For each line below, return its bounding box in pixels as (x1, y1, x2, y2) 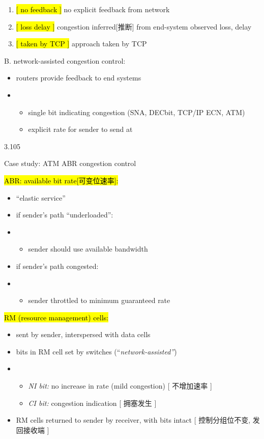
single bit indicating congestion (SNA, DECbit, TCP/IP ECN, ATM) (28, 106, 245, 117)
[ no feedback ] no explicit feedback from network (16, 4, 170, 14)
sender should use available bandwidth (28, 243, 148, 254)
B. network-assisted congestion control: (4, 55, 126, 66)
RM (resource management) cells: (4, 312, 108, 322)
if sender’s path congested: (16, 260, 99, 271)
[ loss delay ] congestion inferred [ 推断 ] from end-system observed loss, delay (16, 21, 252, 32)
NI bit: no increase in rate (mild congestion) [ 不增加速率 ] (28, 380, 212, 391)
